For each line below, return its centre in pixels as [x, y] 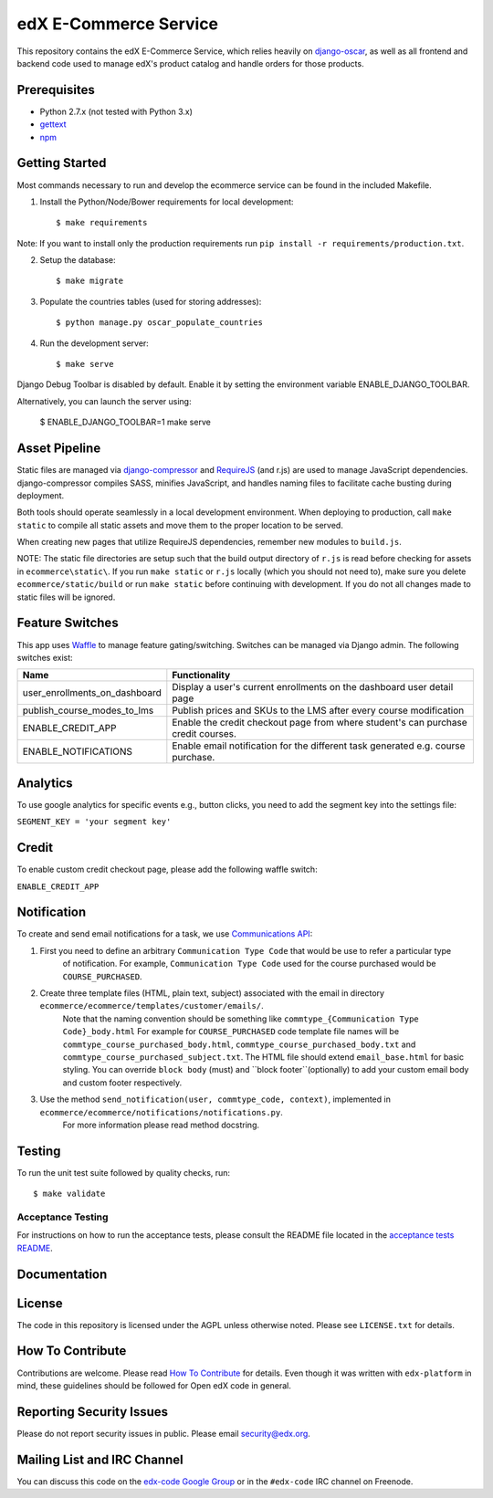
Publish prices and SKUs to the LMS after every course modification [318, 710]
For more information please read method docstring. [161, 1125]
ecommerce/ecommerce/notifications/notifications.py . [161, 1112]
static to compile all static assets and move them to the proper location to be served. [180, 525]
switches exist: [45, 657]
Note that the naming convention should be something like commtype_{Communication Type [241, 1019]
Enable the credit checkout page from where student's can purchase [320, 723]
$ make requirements [102, 223]
